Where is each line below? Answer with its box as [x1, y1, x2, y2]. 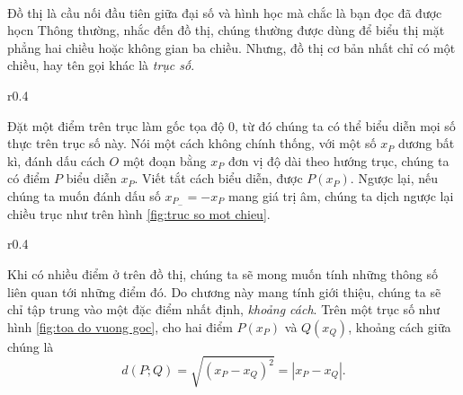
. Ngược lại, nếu [350, 169, 439, 188]
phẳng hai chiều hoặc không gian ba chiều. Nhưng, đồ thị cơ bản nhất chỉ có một [7, 38, 456, 57]
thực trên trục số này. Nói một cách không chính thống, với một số [7, 134, 377, 153]
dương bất [397, 134, 455, 153]
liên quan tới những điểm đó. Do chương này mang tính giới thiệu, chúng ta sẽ [7, 282, 441, 301]
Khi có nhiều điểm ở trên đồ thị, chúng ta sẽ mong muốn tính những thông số [7, 264, 438, 283]
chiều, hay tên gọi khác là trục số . [7, 56, 195, 75]
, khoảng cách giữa [348, 317, 451, 336]
